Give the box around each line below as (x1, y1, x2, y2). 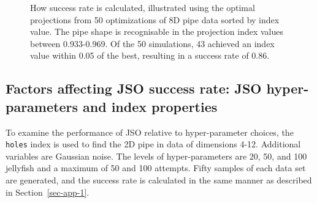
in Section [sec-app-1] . (6, 185, 90, 198)
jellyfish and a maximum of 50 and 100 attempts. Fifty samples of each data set (6, 161, 306, 174)
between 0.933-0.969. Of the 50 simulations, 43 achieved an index (30, 37, 275, 50)
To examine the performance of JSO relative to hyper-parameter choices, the (6, 125, 294, 138)
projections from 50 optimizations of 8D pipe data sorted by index (30, 13, 280, 26)
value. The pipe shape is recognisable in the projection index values (30, 25, 283, 38)
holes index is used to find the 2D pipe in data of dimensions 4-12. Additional (6, 138, 301, 150)
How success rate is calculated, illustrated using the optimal (30, 1, 255, 13)
